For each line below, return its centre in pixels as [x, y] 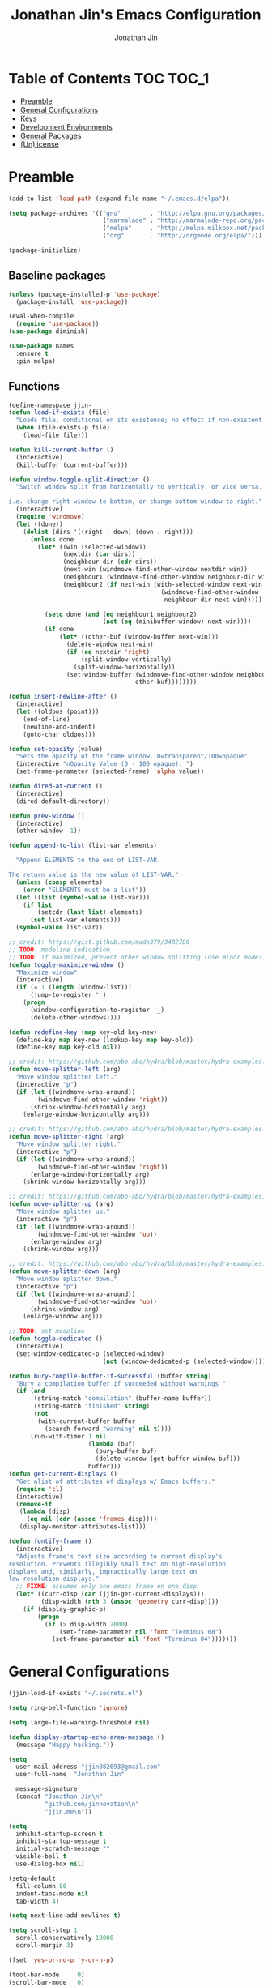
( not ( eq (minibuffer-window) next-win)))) [177, 622]
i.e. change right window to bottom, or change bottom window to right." [136, 502]
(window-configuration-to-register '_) [97, 1010]
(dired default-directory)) [63, 801]
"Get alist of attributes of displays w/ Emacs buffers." [116, 1481]
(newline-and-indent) [59, 727]
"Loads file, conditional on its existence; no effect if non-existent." [142, 420]
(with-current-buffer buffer [87, 1421]
